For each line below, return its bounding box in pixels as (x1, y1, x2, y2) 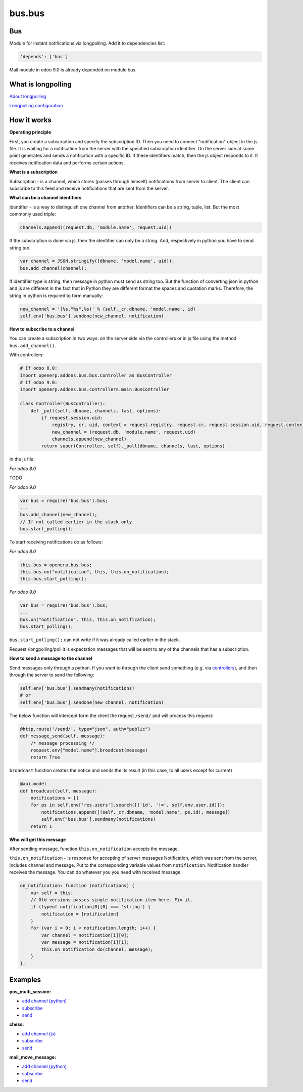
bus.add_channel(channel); (20, 265, 87, 271)
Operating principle (9, 129, 52, 135)
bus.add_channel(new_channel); (20, 512, 98, 518)
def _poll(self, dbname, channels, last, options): (30, 408, 162, 413)
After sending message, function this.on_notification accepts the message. (9, 846, 179, 852)
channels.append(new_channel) (52, 436, 127, 442)
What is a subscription (9, 169, 58, 175)
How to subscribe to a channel (9, 326, 75, 332)
